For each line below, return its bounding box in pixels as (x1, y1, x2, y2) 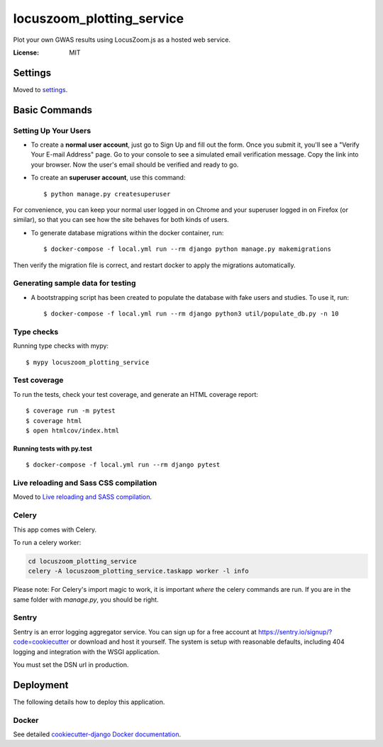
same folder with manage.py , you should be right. (13, 595, 159, 604)
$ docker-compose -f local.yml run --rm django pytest (26, 461, 221, 469)
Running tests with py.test (13, 444, 92, 453)
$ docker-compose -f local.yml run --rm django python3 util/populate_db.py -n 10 (43, 310, 339, 318)
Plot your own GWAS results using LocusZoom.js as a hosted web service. (13, 35, 231, 44)
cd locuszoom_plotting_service (28, 557, 138, 565)
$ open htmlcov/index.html (26, 426, 120, 434)
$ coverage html (26, 417, 82, 425)
